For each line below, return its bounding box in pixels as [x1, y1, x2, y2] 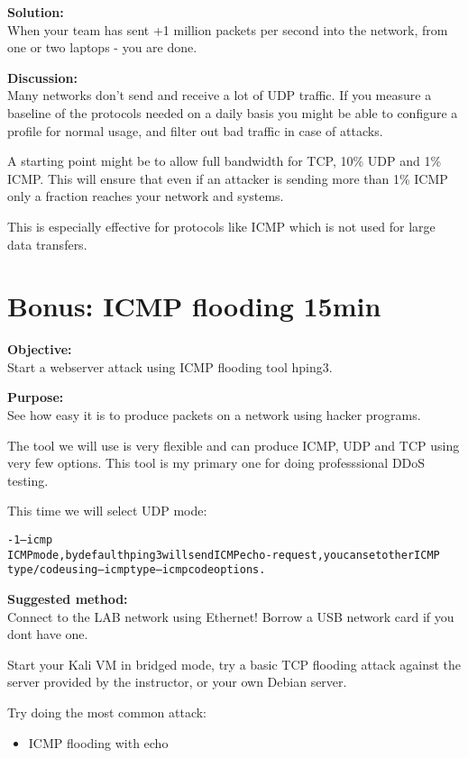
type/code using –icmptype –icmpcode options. [7, 563, 266, 577]
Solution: [7, 3, 64, 21]
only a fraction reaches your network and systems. [7, 187, 284, 205]
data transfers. [7, 234, 87, 253]
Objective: [7, 340, 72, 359]
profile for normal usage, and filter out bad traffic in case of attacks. [7, 121, 383, 140]
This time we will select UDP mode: [7, 501, 207, 520]
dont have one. [7, 625, 88, 644]
